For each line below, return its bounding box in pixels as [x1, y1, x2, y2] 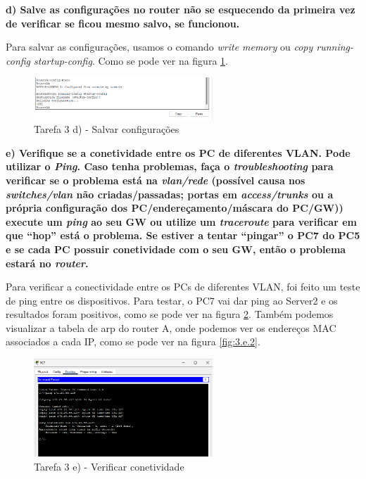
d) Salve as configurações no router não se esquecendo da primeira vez [6, 2, 355, 16]
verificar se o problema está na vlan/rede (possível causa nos [6, 172, 305, 187]
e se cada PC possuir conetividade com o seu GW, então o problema [6, 241, 346, 256]
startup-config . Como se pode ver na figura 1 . [34, 53, 228, 68]
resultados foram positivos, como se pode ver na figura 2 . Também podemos [6, 307, 334, 321]
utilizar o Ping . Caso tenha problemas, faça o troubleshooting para [6, 159, 334, 174]
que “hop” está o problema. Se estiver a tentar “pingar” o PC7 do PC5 [6, 228, 360, 243]
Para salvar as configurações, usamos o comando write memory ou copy [6, 39, 313, 54]
